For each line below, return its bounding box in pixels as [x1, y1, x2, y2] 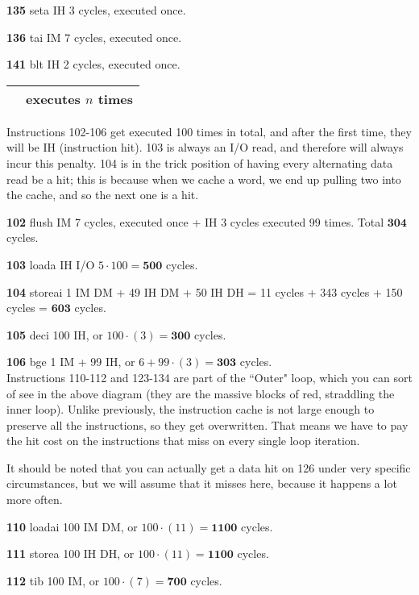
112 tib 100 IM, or [6, 572, 100, 589]
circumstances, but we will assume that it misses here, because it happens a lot [6, 475, 397, 492]
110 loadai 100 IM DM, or [6, 518, 138, 535]
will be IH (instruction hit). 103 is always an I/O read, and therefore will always [6, 139, 404, 156]
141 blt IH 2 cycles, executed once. [6, 56, 180, 73]
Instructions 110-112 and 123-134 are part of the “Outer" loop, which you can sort [6, 368, 413, 385]
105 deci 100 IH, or [6, 326, 103, 343]
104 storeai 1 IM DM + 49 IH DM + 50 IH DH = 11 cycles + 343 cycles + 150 [6, 283, 403, 300]
